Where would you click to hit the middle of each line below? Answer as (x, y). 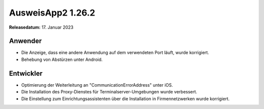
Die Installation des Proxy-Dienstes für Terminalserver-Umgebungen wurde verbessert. (109, 92)
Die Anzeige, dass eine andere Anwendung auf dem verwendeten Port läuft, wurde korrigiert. (115, 53)
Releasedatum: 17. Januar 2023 (41, 27)
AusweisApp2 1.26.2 (52, 13)
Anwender (25, 41)
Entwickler (26, 73)
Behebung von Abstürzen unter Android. (62, 59)
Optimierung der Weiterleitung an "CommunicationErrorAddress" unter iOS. (97, 85)
